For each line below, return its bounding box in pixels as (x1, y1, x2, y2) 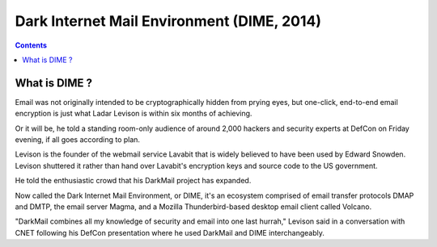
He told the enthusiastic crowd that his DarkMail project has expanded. (15, 176, 252, 186)
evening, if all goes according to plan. (15, 135, 141, 144)
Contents (15, 40, 48, 50)
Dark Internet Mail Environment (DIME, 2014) (15, 12, 322, 30)
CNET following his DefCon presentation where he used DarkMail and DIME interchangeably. (15, 228, 325, 237)
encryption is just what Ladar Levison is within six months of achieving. (15, 109, 252, 119)
